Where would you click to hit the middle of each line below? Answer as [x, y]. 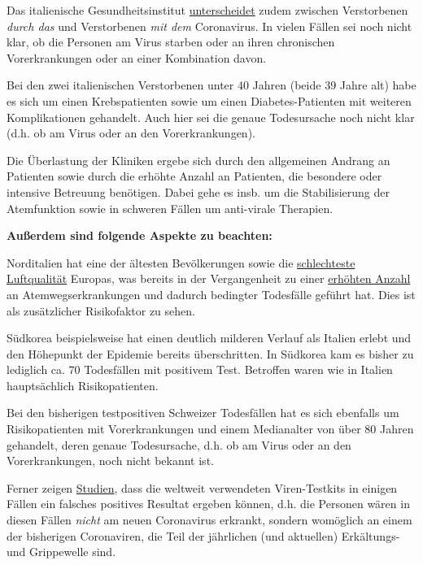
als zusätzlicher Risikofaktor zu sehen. [101, 310]
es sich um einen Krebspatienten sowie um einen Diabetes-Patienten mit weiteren [209, 100]
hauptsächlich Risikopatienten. [83, 385]
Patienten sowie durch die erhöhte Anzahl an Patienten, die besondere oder [194, 176]
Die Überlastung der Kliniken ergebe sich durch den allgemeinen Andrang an [198, 160]
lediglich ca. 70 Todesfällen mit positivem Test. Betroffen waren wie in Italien [200, 369]
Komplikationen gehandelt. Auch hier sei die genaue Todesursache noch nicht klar [211, 117]
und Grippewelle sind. [61, 552]
